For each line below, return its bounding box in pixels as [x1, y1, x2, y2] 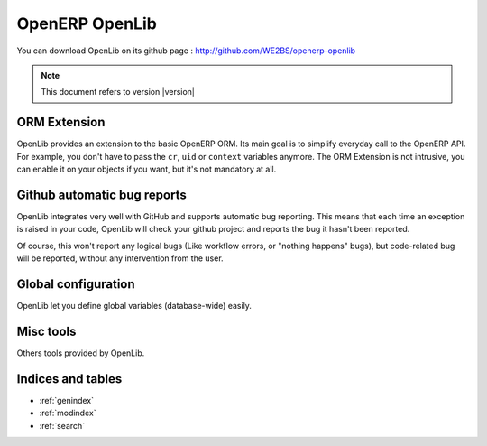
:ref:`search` [39, 420, 86, 431]
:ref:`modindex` [39, 407, 96, 419]
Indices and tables [16, 371, 123, 386]
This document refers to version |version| [41, 87, 196, 98]
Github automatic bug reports [16, 187, 187, 202]
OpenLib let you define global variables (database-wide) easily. [16, 301, 253, 311]
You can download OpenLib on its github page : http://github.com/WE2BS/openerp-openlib [16, 45, 356, 56]
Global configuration [16, 276, 135, 292]
